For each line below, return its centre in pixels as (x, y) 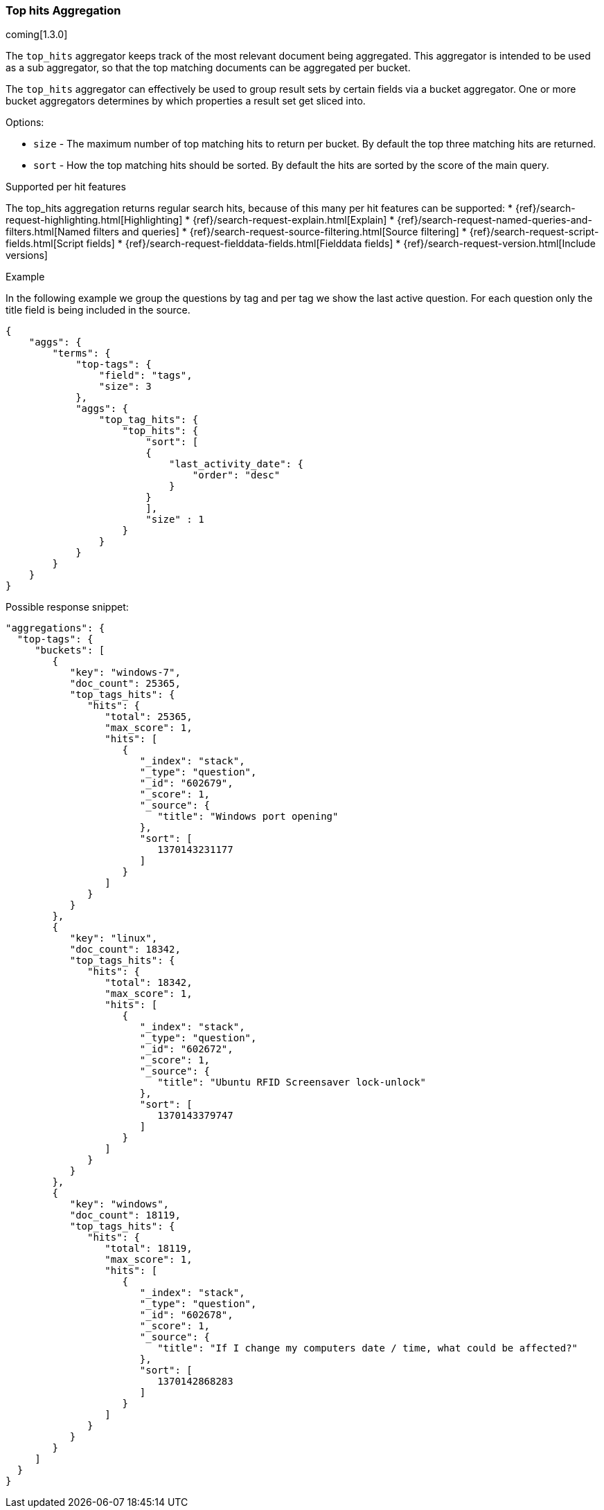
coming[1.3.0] (37, 35)
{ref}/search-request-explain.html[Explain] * (294, 220)
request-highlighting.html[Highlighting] (94, 220)
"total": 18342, (149, 983)
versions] (27, 255)
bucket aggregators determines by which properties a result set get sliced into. (186, 101)
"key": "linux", (114, 938)
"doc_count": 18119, (125, 1215)
